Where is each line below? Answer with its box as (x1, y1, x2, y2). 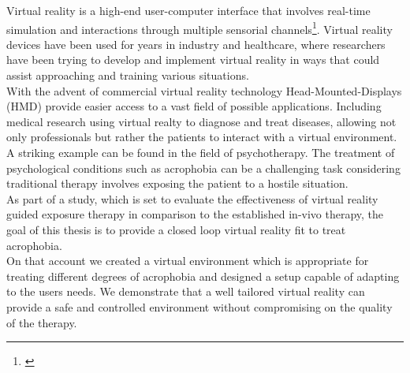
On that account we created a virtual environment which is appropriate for (6, 252, 369, 269)
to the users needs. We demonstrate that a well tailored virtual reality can (6, 283, 365, 300)
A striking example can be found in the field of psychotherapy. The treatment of (6, 144, 395, 160)
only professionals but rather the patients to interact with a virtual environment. (6, 129, 397, 145)
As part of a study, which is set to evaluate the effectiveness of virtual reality (6, 190, 378, 207)
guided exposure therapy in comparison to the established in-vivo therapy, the (6, 206, 384, 222)
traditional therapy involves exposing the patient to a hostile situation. (6, 175, 348, 192)
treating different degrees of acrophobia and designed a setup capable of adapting (6, 267, 400, 284)
